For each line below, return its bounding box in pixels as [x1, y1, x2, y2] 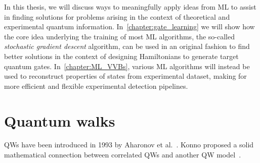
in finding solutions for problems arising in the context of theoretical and [4, 11, 230, 22]
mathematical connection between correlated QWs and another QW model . [4, 149, 241, 160]
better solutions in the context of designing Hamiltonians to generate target [4, 50, 239, 61]
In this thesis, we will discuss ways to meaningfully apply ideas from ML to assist [4, 2, 256, 12]
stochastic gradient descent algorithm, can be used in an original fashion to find [4, 41, 250, 51]
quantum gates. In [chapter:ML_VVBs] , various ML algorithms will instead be [4, 61, 250, 71]
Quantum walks [4, 110, 115, 131]
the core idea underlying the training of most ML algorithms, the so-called [4, 31, 235, 41]
